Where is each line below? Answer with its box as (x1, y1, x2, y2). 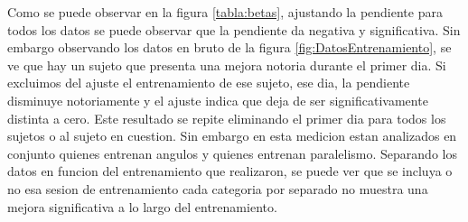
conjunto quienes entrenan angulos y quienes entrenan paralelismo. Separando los (7, 143, 457, 162)
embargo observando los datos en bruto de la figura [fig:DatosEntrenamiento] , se (7, 38, 452, 57)
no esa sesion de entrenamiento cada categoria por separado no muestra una (7, 179, 428, 198)
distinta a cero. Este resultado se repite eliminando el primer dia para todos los (7, 108, 446, 127)
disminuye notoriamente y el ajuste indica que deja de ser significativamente (7, 90, 428, 109)
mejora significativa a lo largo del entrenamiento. (7, 197, 277, 216)
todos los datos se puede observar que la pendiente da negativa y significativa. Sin (7, 20, 461, 39)
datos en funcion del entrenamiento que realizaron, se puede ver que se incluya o (7, 162, 453, 180)
